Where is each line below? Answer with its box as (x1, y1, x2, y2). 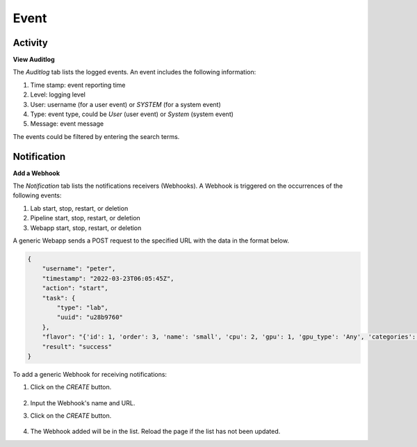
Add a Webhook (13, 169, 60, 177)
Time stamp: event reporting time (30, 81, 126, 89)
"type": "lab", (56, 303, 109, 311)
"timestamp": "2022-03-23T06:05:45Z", (42, 275, 174, 282)
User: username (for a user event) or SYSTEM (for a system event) (30, 100, 222, 108)
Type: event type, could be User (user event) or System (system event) (30, 110, 234, 118)
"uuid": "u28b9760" (56, 314, 123, 321)
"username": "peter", (42, 265, 116, 273)
